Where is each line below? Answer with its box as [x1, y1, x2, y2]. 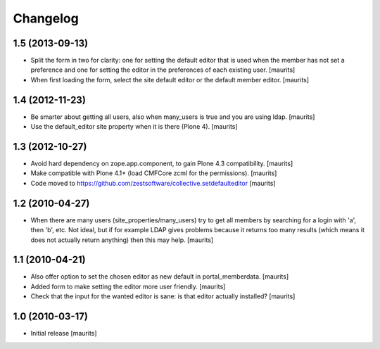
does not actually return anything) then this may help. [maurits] [30, 236, 214, 244]
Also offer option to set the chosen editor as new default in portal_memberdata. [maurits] [30, 272, 289, 281]
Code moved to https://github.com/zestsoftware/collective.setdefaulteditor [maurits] [30, 179, 276, 187]
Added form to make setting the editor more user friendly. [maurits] [30, 282, 226, 291]
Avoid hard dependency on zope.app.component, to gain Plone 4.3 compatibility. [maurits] [30, 159, 293, 168]
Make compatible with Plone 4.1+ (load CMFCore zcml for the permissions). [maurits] [30, 169, 277, 177]
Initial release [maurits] [30, 329, 98, 338]
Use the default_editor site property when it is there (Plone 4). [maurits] [30, 122, 239, 131]
